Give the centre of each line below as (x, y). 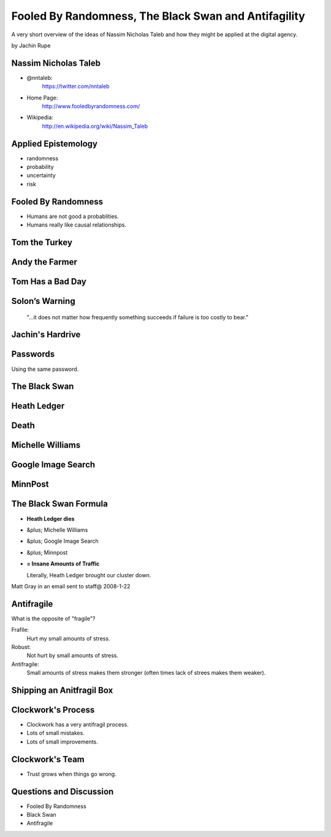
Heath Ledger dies (51, 518)
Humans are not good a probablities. (73, 216)
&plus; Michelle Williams (57, 530)
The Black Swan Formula (60, 504)
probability (40, 167)
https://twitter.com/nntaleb (76, 87)
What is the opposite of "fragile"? (53, 618)
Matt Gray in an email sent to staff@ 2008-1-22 (71, 586)
